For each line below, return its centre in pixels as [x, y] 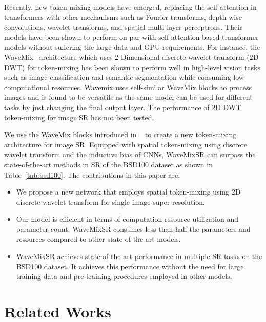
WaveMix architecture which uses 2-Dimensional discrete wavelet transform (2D [131, 57]
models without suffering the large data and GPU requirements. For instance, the [132, 47]
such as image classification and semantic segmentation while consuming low [124, 77]
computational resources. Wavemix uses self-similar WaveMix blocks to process [128, 87]
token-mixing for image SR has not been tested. [79, 117]
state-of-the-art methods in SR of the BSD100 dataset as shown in [108, 164]
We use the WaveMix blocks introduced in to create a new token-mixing [120, 134]
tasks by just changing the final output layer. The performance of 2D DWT [123, 107]
